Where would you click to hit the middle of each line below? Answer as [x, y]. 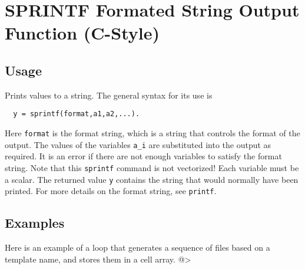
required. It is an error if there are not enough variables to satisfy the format [143, 156]
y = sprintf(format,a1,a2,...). [77, 114]
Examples [35, 223]
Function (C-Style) [82, 33]
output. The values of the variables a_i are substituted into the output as [138, 144]
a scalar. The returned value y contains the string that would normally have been [152, 179]
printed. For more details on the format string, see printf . [111, 191]
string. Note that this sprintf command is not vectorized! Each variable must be [152, 167]
